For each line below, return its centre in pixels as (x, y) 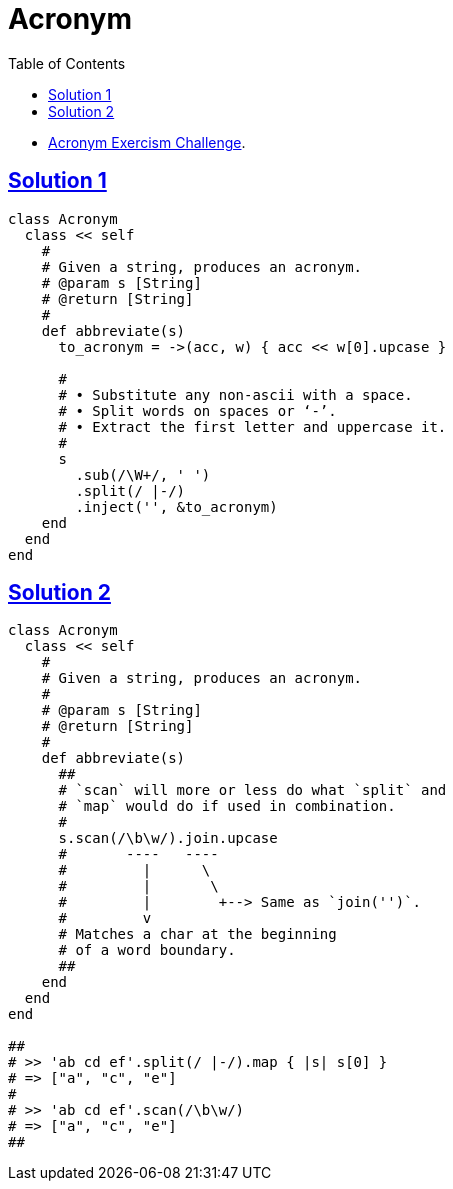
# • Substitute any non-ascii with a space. (235, 394)
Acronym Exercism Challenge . (147, 142)
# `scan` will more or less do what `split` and (252, 790)
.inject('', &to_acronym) (176, 506)
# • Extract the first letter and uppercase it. (252, 426)
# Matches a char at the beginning (197, 934)
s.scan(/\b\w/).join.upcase (168, 838)
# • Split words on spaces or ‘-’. (197, 410)
